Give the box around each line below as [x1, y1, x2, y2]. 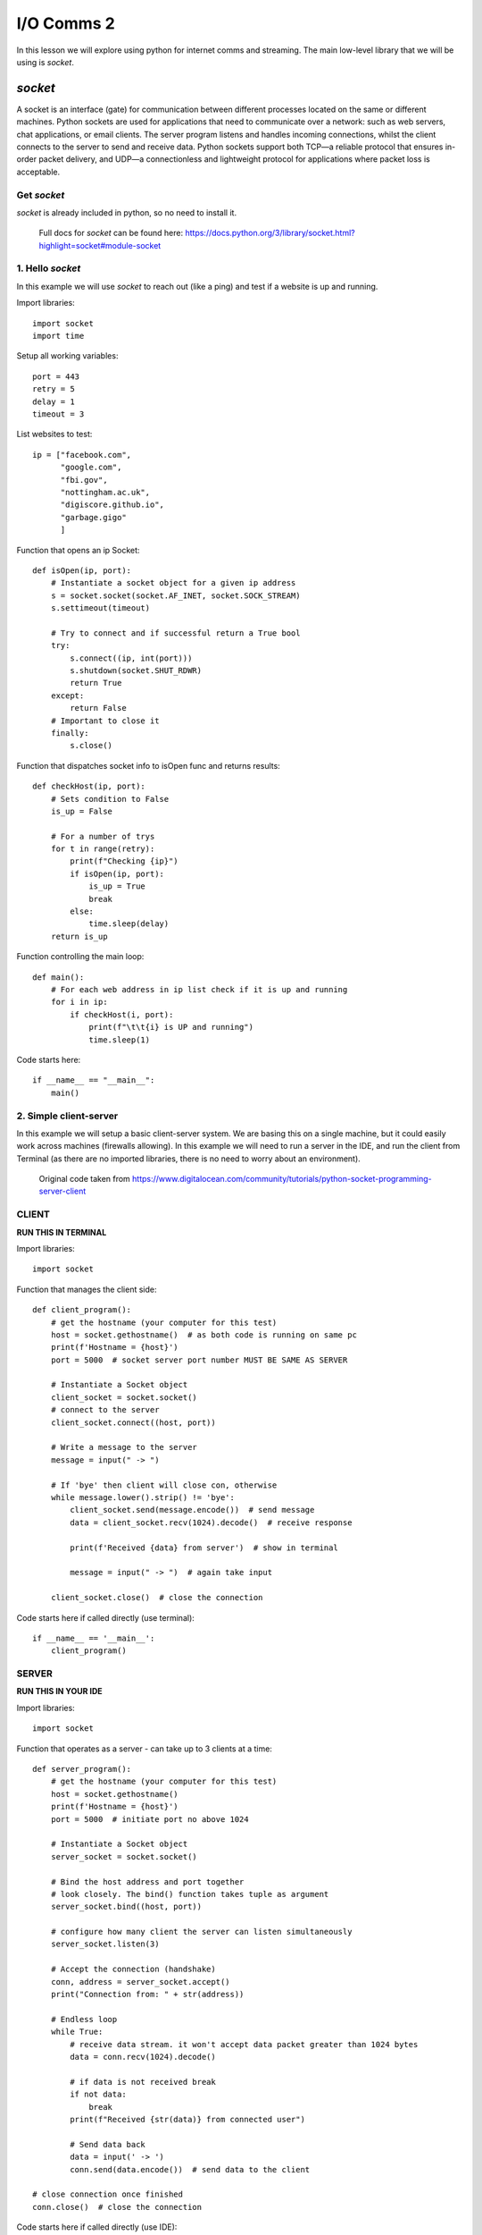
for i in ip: [50, 997, 108, 1008]
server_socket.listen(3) [50, 1939, 160, 1949]
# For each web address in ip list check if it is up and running [50, 984, 348, 994]
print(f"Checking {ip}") [70, 856, 179, 866]
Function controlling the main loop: [16, 951, 145, 962]
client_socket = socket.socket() [50, 1392, 198, 1403]
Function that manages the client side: [16, 1284, 157, 1295]
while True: [50, 2027, 104, 2037]
